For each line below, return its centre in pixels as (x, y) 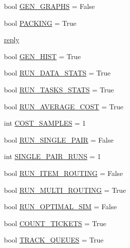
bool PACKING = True (40, 23)
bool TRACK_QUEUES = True (54, 240)
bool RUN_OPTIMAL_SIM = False (61, 207)
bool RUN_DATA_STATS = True (57, 73)
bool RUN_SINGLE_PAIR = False (59, 139)
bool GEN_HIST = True (42, 56)
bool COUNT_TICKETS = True (55, 223)
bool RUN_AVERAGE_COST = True (64, 106)
